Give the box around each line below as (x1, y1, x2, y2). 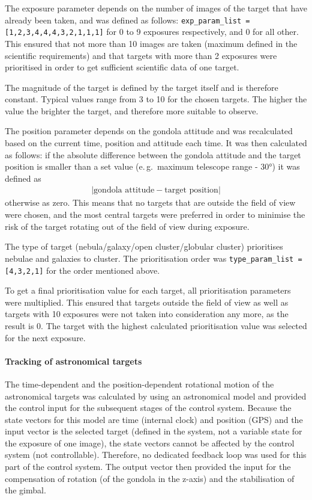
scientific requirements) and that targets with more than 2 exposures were (5, 49, 277, 61)
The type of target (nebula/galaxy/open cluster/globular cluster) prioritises (5, 240, 283, 253)
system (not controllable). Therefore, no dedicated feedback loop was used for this (5, 448, 307, 461)
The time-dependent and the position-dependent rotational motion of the (5, 377, 274, 390)
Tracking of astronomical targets (5, 354, 142, 367)
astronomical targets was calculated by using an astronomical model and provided (5, 389, 307, 402)
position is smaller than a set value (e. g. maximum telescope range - (5, 160, 258, 173)
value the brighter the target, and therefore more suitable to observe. (5, 104, 259, 117)
